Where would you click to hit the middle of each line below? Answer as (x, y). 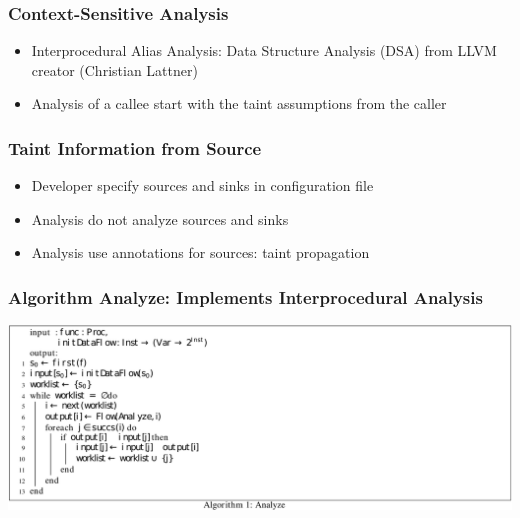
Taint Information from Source (135, 147)
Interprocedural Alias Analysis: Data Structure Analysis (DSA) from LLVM (264, 50)
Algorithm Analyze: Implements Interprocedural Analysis (245, 296)
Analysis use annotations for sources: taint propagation (200, 252)
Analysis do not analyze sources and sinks (160, 218)
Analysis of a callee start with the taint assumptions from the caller (239, 103)
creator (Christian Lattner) (114, 69)
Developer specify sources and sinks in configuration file (202, 185)
